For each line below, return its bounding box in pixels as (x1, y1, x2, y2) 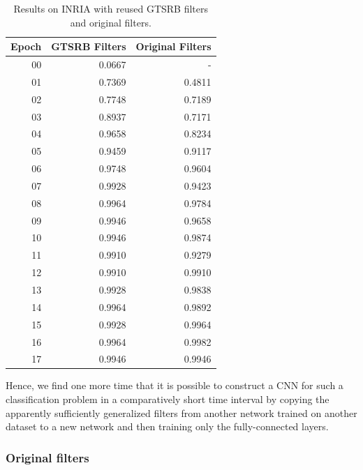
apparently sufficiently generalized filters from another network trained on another (6, 405, 357, 420)
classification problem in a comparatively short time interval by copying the (6, 392, 329, 407)
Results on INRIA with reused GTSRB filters (13, 1, 209, 15)
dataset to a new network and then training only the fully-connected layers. (6, 419, 329, 434)
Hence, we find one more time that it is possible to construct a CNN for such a (6, 378, 343, 393)
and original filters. (70, 15, 151, 29)
